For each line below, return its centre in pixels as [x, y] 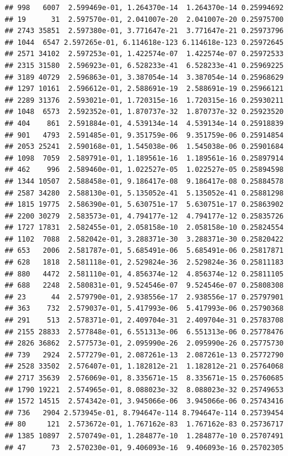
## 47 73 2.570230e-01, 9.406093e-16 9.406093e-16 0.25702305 [144, 447]
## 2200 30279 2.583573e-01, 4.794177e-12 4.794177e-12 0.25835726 [144, 216]
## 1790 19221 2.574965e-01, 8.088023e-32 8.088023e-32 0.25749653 [144, 390]
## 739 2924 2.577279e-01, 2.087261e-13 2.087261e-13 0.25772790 [144, 355]
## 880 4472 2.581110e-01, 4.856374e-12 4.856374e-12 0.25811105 [144, 274]
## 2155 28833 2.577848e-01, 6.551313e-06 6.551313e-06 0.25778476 [144, 332]
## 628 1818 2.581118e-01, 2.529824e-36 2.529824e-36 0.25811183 [144, 263]
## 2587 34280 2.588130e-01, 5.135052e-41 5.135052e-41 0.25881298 [144, 193]
